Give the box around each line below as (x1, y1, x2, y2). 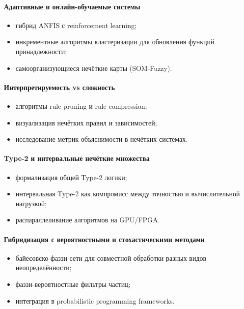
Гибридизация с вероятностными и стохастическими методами (4, 234, 205, 244)
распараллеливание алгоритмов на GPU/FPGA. (15, 215, 160, 225)
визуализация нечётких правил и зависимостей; (15, 117, 157, 127)
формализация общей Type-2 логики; (15, 172, 127, 182)
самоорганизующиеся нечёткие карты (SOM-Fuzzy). (15, 62, 172, 73)
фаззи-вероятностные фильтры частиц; (15, 278, 131, 289)
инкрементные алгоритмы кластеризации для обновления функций (15, 36, 215, 47)
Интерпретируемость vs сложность (4, 82, 115, 92)
